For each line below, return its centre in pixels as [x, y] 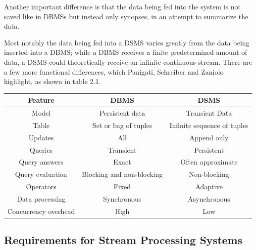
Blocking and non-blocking [122, 174]
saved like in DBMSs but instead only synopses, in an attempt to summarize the [126, 16]
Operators [41, 187]
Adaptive [209, 187]
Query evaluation [41, 174]
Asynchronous [209, 199]
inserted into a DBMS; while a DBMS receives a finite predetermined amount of [126, 52]
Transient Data [209, 113]
